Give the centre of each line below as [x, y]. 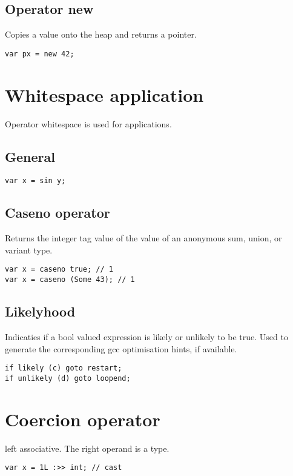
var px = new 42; [40, 54]
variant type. [29, 250]
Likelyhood [40, 311]
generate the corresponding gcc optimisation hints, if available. [121, 348]
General [30, 156]
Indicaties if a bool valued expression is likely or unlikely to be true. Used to [146, 336]
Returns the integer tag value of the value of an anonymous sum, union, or [143, 238]
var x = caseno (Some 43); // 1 [70, 280]
